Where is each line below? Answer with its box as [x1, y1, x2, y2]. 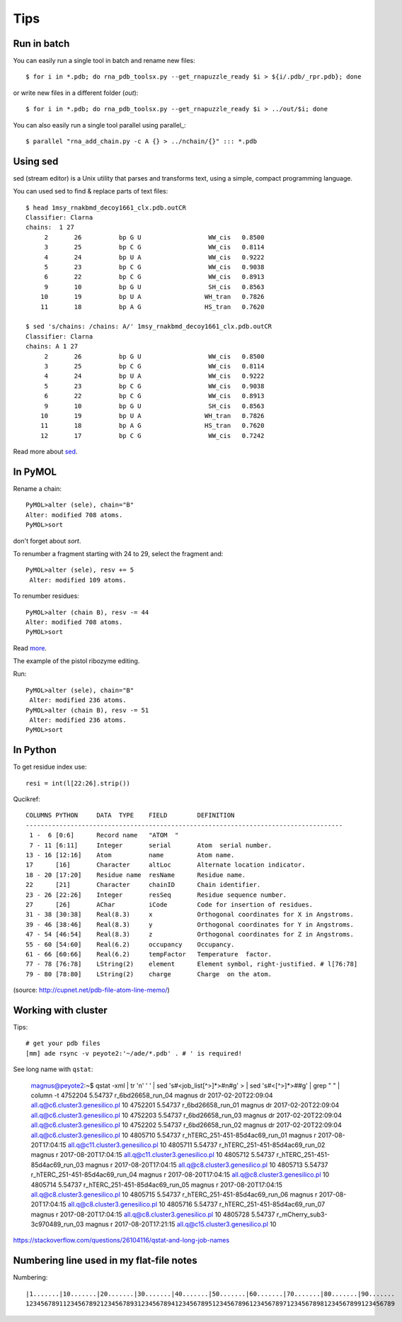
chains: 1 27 [25, 223, 74, 232]
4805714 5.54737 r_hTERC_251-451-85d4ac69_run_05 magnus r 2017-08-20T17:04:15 [30, 1180, 283, 1189]
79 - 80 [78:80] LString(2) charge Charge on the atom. [25, 970, 272, 978]
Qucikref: [13, 795, 40, 803]
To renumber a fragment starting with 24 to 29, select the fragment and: [13, 549, 224, 558]
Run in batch [13, 38, 70, 50]
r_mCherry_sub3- [276, 1210, 328, 1219]
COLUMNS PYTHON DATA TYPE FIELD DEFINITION [25, 811, 235, 820]
